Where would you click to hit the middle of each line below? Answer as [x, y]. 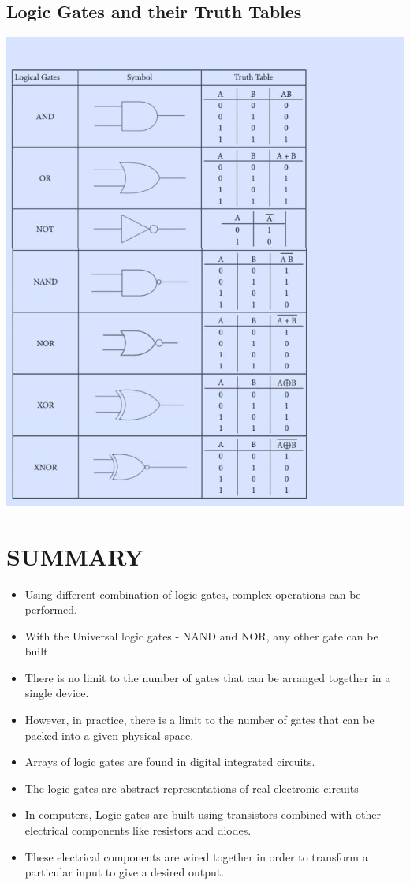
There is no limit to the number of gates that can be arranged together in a [208, 677]
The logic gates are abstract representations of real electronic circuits [192, 788]
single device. [57, 693]
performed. [51, 609]
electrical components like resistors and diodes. [138, 830]
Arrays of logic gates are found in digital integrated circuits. [170, 762]
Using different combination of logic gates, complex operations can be [193, 594]
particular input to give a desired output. [125, 872]
